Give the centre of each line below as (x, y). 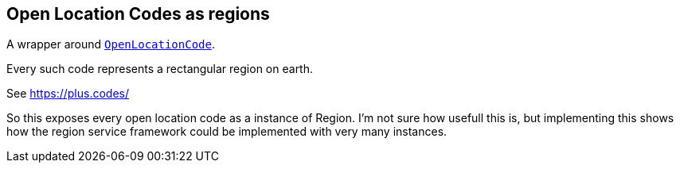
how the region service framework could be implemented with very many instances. (227, 132)
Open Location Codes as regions (138, 14)
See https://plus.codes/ (68, 94)
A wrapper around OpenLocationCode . (111, 44)
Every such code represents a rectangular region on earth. (160, 69)
